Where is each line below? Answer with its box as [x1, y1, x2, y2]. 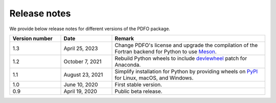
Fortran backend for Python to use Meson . [114, 48, 217, 55]
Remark [114, 35, 134, 42]
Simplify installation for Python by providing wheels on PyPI [114, 68, 258, 75]
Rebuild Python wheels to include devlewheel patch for [114, 54, 247, 61]
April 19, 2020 [63, 88, 97, 95]
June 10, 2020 [63, 81, 98, 88]
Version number [12, 35, 53, 42]
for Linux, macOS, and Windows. [114, 74, 194, 81]
